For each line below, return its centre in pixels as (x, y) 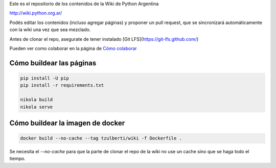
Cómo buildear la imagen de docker (67, 123)
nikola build (37, 100)
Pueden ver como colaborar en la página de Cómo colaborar (73, 48)
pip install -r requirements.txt (62, 85)
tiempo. (17, 159)
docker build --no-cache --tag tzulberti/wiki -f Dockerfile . (101, 138)
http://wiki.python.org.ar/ (36, 13)
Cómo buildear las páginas (53, 63)
